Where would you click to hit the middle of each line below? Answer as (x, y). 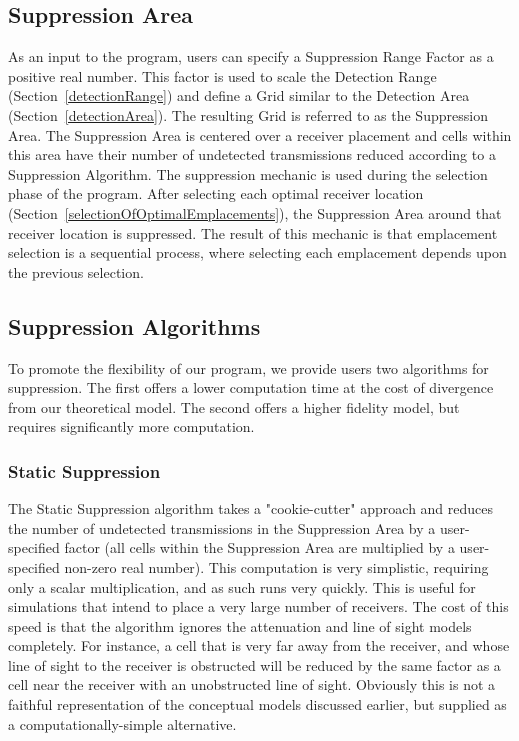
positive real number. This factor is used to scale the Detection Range (222, 75)
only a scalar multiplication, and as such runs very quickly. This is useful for (242, 586)
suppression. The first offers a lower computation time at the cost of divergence (251, 387)
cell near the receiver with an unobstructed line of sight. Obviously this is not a (252, 684)
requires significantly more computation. (131, 426)
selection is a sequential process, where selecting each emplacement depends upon (257, 252)
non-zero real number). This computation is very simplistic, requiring (276, 566)
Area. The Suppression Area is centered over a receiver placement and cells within (260, 134)
